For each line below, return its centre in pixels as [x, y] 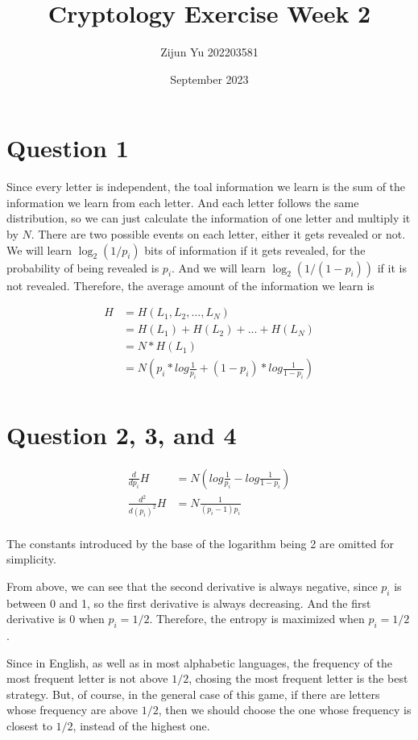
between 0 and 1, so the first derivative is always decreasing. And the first [189, 603]
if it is [392, 267]
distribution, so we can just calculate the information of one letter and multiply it [209, 218]
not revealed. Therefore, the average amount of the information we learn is [190, 285]
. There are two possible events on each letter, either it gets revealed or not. [218, 234]
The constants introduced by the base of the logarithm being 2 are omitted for [201, 543]
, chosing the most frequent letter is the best [298, 678]
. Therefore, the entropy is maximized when [257, 619]
